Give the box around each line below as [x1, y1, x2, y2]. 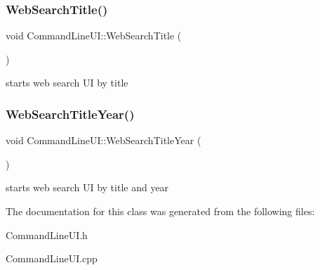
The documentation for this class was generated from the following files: [6, 204, 315, 218]
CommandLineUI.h [6, 227, 88, 242]
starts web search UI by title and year [6, 180, 169, 195]
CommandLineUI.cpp [6, 251, 98, 266]
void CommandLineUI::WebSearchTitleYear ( [6, 133, 201, 148]
